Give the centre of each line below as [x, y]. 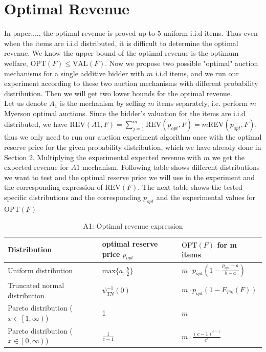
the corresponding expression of [53, 187]
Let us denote [26, 103]
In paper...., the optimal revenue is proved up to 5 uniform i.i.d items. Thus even [131, 33]
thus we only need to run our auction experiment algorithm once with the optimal [133, 137]
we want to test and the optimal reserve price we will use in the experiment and [129, 177]
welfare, [16, 63]
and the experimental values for [206, 197]
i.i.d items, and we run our [197, 73]
